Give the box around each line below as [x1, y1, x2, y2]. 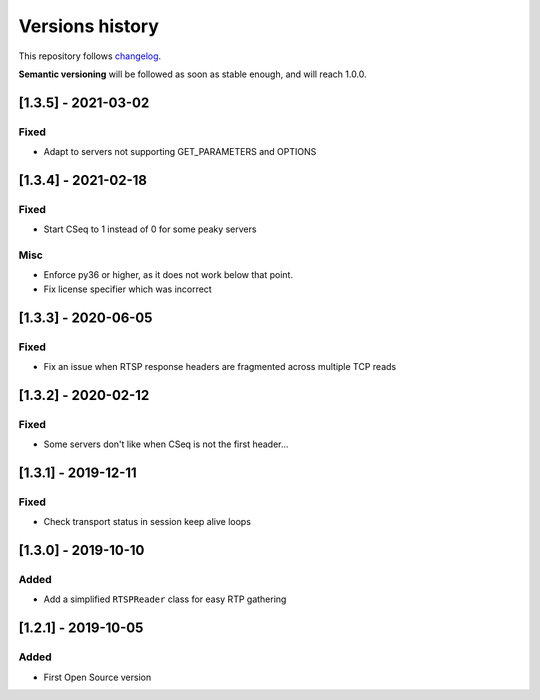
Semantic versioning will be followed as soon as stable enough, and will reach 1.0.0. [18, 68, 367, 80]
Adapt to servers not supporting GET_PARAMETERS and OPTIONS [43, 146, 317, 158]
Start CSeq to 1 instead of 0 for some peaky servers [43, 223, 257, 235]
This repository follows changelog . [18, 50, 162, 62]
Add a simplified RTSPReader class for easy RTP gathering [43, 593, 287, 605]
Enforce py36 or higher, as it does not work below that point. [43, 269, 294, 281]
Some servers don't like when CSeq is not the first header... [43, 438, 289, 450]
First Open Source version [43, 671, 152, 683]
